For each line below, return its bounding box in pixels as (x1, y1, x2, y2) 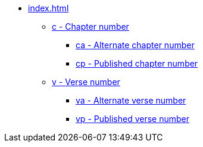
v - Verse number (52, 77, 120, 87)
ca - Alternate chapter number (76, 40, 195, 50)
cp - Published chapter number (76, 58, 198, 68)
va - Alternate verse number (76, 95, 186, 105)
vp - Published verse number (76, 114, 190, 124)
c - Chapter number (52, 21, 129, 32)
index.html (28, 3, 69, 13)
